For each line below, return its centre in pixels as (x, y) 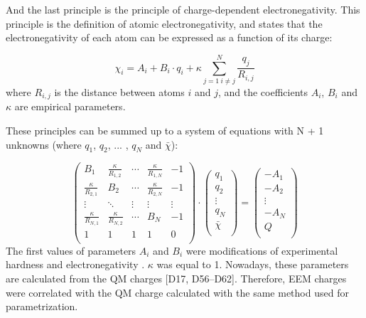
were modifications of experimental (262, 250)
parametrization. (42, 306)
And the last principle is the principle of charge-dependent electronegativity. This (183, 9)
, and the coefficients (263, 91)
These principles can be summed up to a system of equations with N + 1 (165, 130)
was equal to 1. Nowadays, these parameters (253, 264)
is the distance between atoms (119, 91)
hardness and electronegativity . (75, 264)
